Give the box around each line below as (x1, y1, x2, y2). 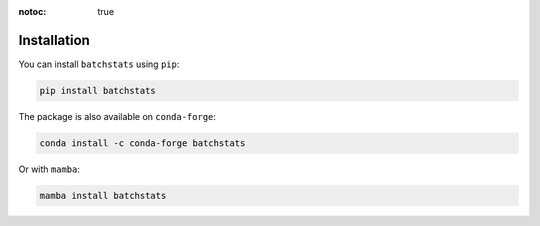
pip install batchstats (39, 85, 157, 96)
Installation (18, 31, 90, 49)
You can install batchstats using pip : (18, 58, 180, 70)
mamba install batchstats (39, 190, 167, 201)
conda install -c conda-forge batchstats (39, 137, 246, 149)
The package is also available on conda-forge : (18, 110, 217, 122)
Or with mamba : (18, 163, 80, 175)
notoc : (18, 6, 47, 17)
